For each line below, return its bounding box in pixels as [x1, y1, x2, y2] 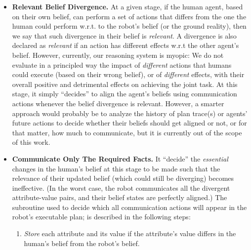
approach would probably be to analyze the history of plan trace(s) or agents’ [12, 108, 248, 118]
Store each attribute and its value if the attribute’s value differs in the [24, 228, 236, 239]
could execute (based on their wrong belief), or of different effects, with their [12, 69, 245, 80]
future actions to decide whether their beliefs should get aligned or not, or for [12, 118, 247, 128]
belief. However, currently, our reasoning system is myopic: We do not [12, 49, 224, 60]
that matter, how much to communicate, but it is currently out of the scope [12, 127, 242, 137]
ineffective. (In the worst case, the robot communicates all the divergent [12, 182, 230, 193]
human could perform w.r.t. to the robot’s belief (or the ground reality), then [12, 21, 247, 31]
